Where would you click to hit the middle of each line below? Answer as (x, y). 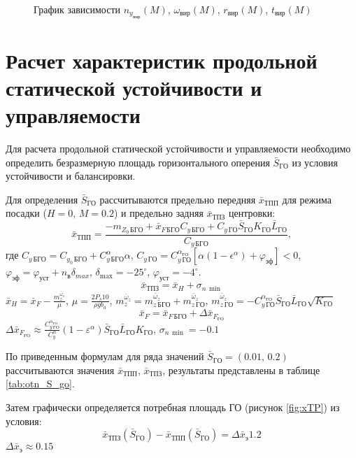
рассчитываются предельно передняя (178, 199)
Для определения (42, 199)
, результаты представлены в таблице (241, 370)
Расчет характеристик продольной (162, 60)
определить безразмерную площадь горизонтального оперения (138, 162)
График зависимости (77, 9)
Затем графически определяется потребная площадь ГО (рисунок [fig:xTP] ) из (173, 407)
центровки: (252, 213)
